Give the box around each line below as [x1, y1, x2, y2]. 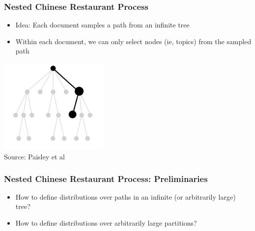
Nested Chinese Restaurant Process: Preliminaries [4, 172, 208, 184]
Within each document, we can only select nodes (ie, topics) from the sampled [15, 36, 252, 46]
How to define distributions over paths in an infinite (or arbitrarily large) [15, 191, 236, 202]
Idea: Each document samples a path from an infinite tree [15, 20, 190, 30]
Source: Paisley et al [4, 151, 65, 161]
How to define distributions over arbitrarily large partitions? [15, 217, 197, 228]
